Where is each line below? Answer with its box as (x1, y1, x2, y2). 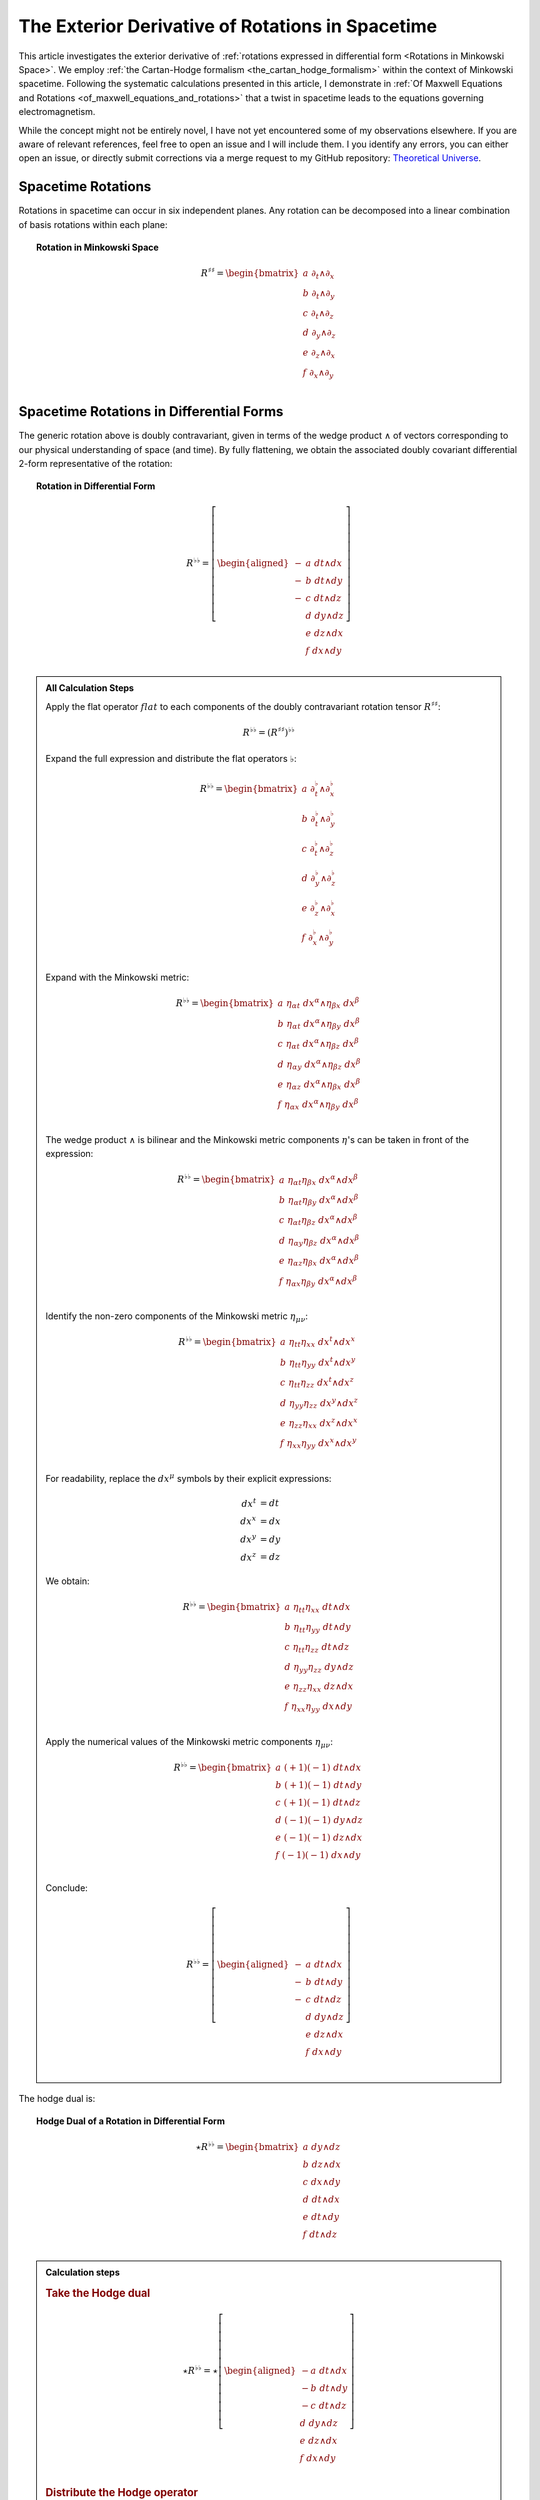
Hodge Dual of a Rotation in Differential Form (36, 2115, 225, 2127)
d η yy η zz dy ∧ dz (284, 1661, 354, 1675)
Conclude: (45, 1881, 89, 1894)
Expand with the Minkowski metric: (45, 971, 190, 983)
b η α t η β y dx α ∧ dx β (278, 1192, 359, 1208)
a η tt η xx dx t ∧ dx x (280, 1335, 356, 1350)
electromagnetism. (18, 106, 96, 118)
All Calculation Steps (45, 682, 135, 694)
